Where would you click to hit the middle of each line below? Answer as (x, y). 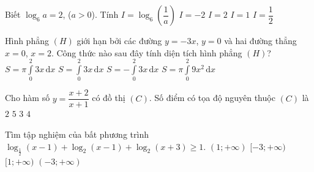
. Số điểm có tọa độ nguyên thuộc (212, 98)
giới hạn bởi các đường (119, 40)
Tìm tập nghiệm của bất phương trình (77, 134)
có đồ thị (109, 98)
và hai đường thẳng (260, 40)
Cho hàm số (28, 98)
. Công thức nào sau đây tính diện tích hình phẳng (147, 52)
